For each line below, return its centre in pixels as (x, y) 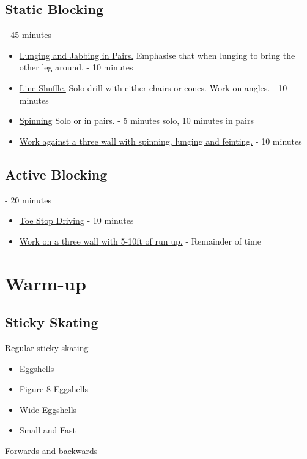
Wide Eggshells (48, 409)
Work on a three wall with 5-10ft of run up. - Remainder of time (140, 241)
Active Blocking (56, 174)
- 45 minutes (28, 35)
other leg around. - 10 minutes (76, 67)
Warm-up (46, 283)
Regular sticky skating (47, 347)
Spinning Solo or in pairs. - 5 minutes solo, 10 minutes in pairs (137, 120)
